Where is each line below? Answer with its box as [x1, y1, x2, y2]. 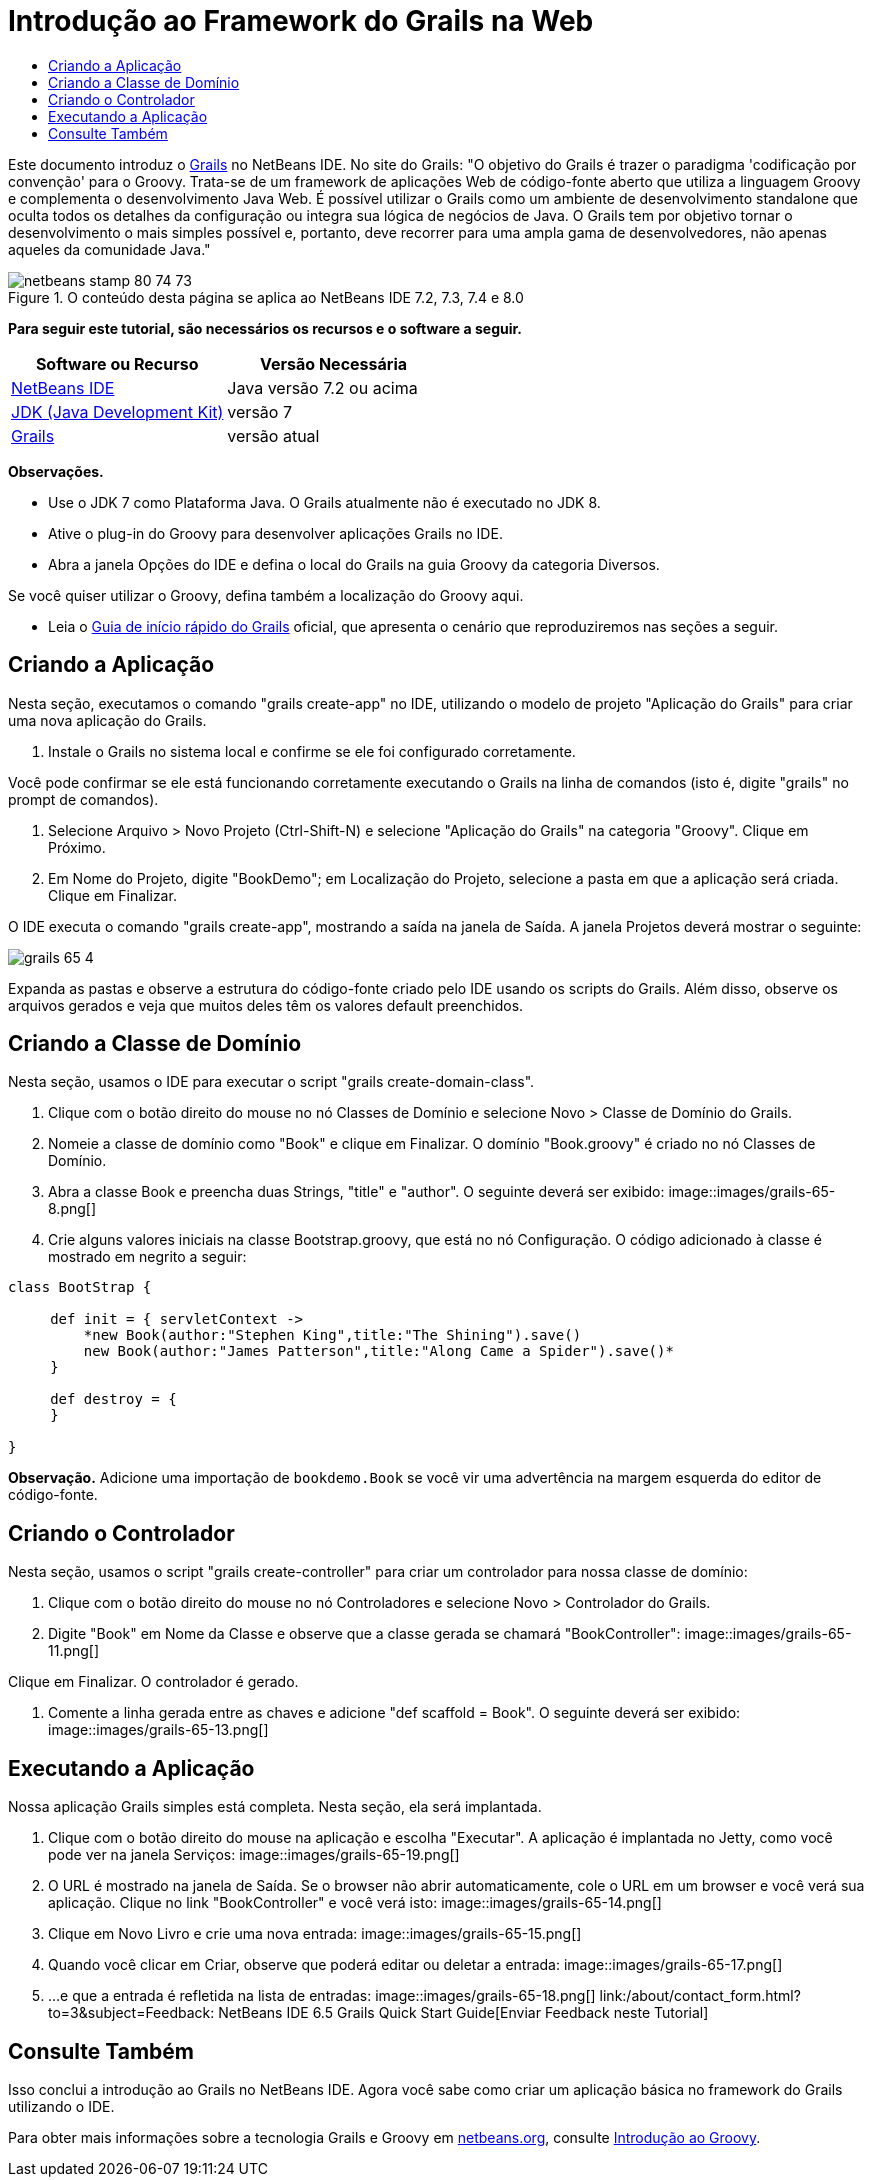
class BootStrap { [8, 1279, 152, 1296]
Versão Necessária [260, 353, 408, 374]
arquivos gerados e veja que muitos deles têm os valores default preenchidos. [8, 996, 524, 1014]
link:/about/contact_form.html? [599, 1987, 801, 2005]
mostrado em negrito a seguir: [48, 1248, 247, 1266]
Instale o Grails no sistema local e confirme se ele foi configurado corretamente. [48, 742, 576, 760]
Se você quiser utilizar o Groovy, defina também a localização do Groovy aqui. [8, 586, 524, 604]
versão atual [227, 425, 320, 446]
